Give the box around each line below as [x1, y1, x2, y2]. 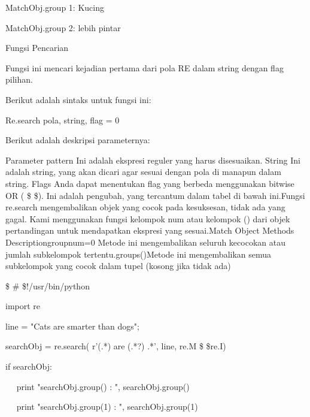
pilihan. [5, 73, 33, 86]
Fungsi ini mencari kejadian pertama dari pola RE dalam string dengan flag [5, 61, 284, 74]
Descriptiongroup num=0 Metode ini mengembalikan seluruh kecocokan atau [5, 235, 285, 248]
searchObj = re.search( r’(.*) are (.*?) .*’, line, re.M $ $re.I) [5, 340, 226, 352]
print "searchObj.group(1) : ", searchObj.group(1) [16, 400, 198, 413]
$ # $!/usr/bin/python [5, 279, 90, 292]
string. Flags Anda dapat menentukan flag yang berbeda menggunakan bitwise [5, 177, 294, 189]
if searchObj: [5, 360, 52, 373]
